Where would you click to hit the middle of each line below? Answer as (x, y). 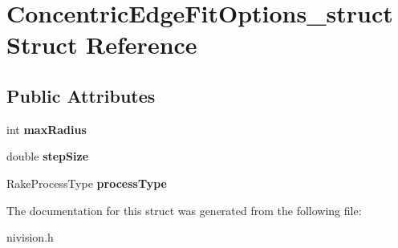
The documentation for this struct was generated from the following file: (184, 210)
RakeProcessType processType (87, 183)
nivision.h (30, 237)
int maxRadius (47, 129)
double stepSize (48, 156)
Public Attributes (81, 95)
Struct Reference (102, 45)
